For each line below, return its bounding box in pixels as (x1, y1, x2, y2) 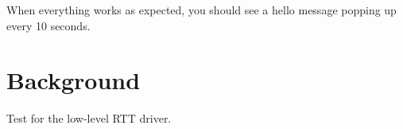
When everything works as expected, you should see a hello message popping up (6, 2, 397, 18)
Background (6, 64, 141, 96)
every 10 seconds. (6, 17, 91, 33)
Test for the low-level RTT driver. (6, 110, 172, 127)
